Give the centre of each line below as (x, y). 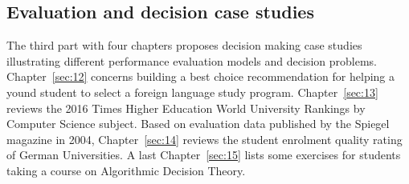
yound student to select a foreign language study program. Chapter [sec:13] (192, 92)
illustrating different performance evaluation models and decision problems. (192, 60)
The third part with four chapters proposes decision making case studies (184, 45)
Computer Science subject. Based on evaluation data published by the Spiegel (198, 124)
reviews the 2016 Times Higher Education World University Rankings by (186, 108)
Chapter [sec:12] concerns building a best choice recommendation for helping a (201, 76)
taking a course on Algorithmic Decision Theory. (126, 170)
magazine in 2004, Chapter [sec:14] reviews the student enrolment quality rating (204, 139)
